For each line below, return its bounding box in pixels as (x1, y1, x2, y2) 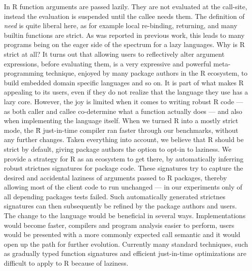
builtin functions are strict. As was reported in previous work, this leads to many (4, 30, 245, 40)
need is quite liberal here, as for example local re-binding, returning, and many (4, 20, 237, 31)
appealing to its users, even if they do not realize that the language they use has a (4, 87, 248, 97)
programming (4, 68, 44, 78)
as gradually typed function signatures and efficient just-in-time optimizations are (4, 248, 247, 258)
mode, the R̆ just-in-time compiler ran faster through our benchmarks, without (4, 125, 238, 135)
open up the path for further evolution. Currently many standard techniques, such (4, 239, 248, 249)
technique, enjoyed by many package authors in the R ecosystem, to (46, 68, 248, 78)
